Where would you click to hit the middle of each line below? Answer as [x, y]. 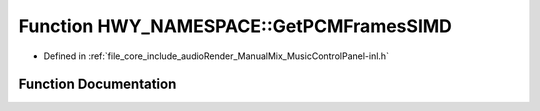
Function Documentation [97, 84]
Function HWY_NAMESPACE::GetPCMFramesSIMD [235, 26]
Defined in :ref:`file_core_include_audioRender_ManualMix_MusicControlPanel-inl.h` [216, 56]
